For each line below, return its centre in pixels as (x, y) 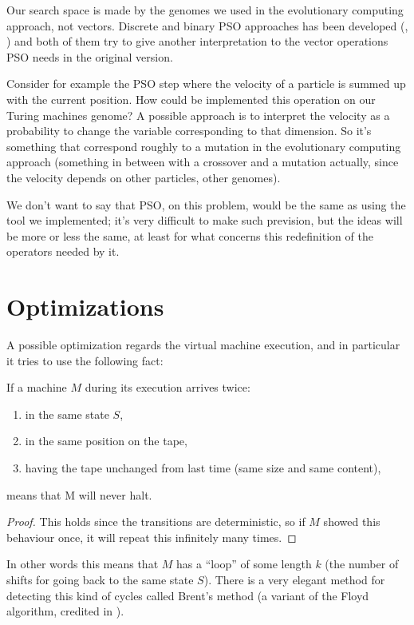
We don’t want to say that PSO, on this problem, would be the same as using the (206, 204)
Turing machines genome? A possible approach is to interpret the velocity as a (198, 115)
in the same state (67, 414)
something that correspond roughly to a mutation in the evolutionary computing (204, 146)
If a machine (37, 387)
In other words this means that (83, 564)
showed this (352, 521)
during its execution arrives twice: (168, 387)
